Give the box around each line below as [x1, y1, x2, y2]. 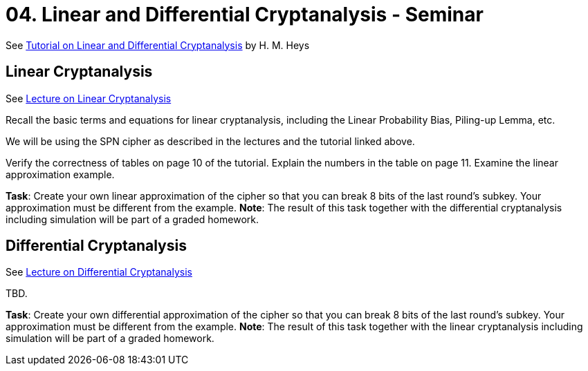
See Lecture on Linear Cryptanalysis [6, 92, 172, 104]
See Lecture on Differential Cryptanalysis [6, 266, 192, 278]
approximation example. [6, 168, 115, 180]
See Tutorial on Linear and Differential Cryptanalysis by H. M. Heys [6, 39, 310, 51]
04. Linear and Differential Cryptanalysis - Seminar [6, 3, 484, 26]
